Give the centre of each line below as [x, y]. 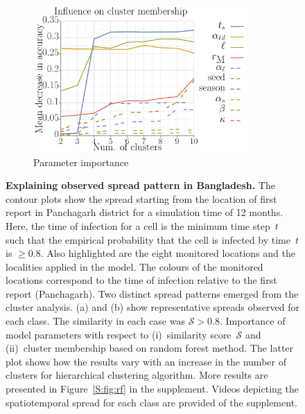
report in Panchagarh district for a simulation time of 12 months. [145, 212]
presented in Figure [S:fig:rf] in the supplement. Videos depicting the [152, 389]
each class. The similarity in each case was [95, 321]
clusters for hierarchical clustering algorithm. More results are [137, 375]
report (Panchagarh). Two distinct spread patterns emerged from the [152, 293]
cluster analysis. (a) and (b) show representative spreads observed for [152, 307]
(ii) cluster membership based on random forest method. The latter [150, 348]
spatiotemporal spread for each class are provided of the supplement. [151, 402]
